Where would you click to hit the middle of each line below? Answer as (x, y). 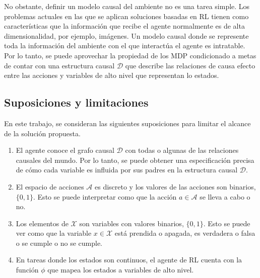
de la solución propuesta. (42, 133)
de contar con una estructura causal (59, 65)
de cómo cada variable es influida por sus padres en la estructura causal (127, 170)
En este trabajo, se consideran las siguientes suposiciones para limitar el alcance (127, 123)
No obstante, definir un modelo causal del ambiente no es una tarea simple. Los (127, 6)
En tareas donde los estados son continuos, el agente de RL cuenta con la (129, 260)
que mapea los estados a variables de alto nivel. (121, 270)
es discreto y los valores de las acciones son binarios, (175, 186)
